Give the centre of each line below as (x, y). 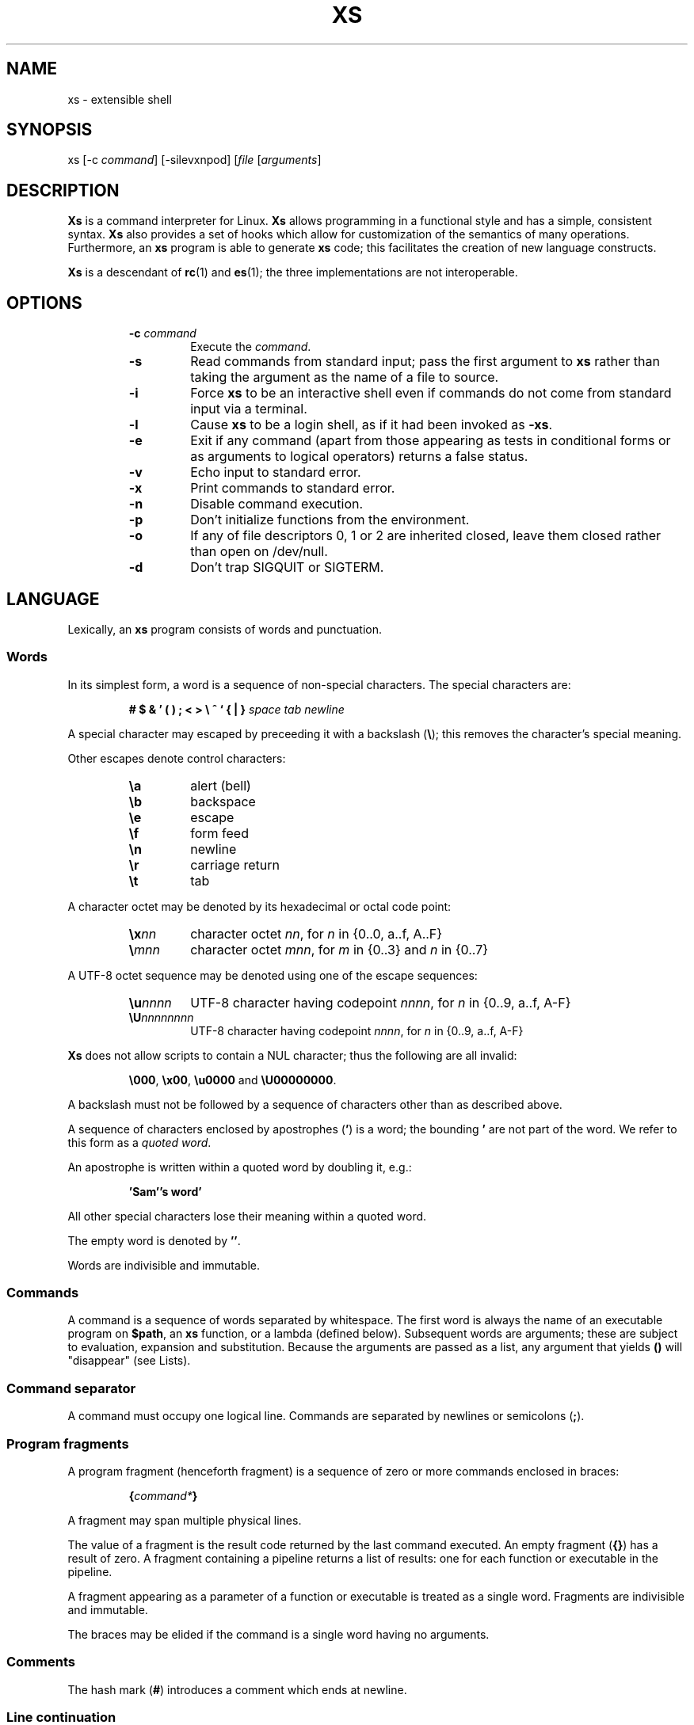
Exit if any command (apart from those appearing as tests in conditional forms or (431, 441)
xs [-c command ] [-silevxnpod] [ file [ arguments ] (194, 160)
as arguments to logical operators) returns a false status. (359, 457)
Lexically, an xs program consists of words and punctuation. (225, 629)
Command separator (71, 1388)
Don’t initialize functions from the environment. (330, 520)
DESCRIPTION (63, 190)
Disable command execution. (277, 504)
